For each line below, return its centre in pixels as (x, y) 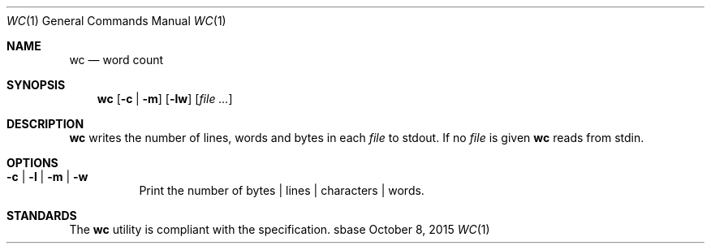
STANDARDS (42, 216)
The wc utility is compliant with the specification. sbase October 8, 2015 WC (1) (280, 229)
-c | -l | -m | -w (47, 177)
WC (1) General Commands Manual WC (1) (116, 21)
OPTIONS (32, 163)
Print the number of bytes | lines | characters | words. (282, 190)
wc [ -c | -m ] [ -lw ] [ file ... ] (165, 99)
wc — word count (116, 60)
